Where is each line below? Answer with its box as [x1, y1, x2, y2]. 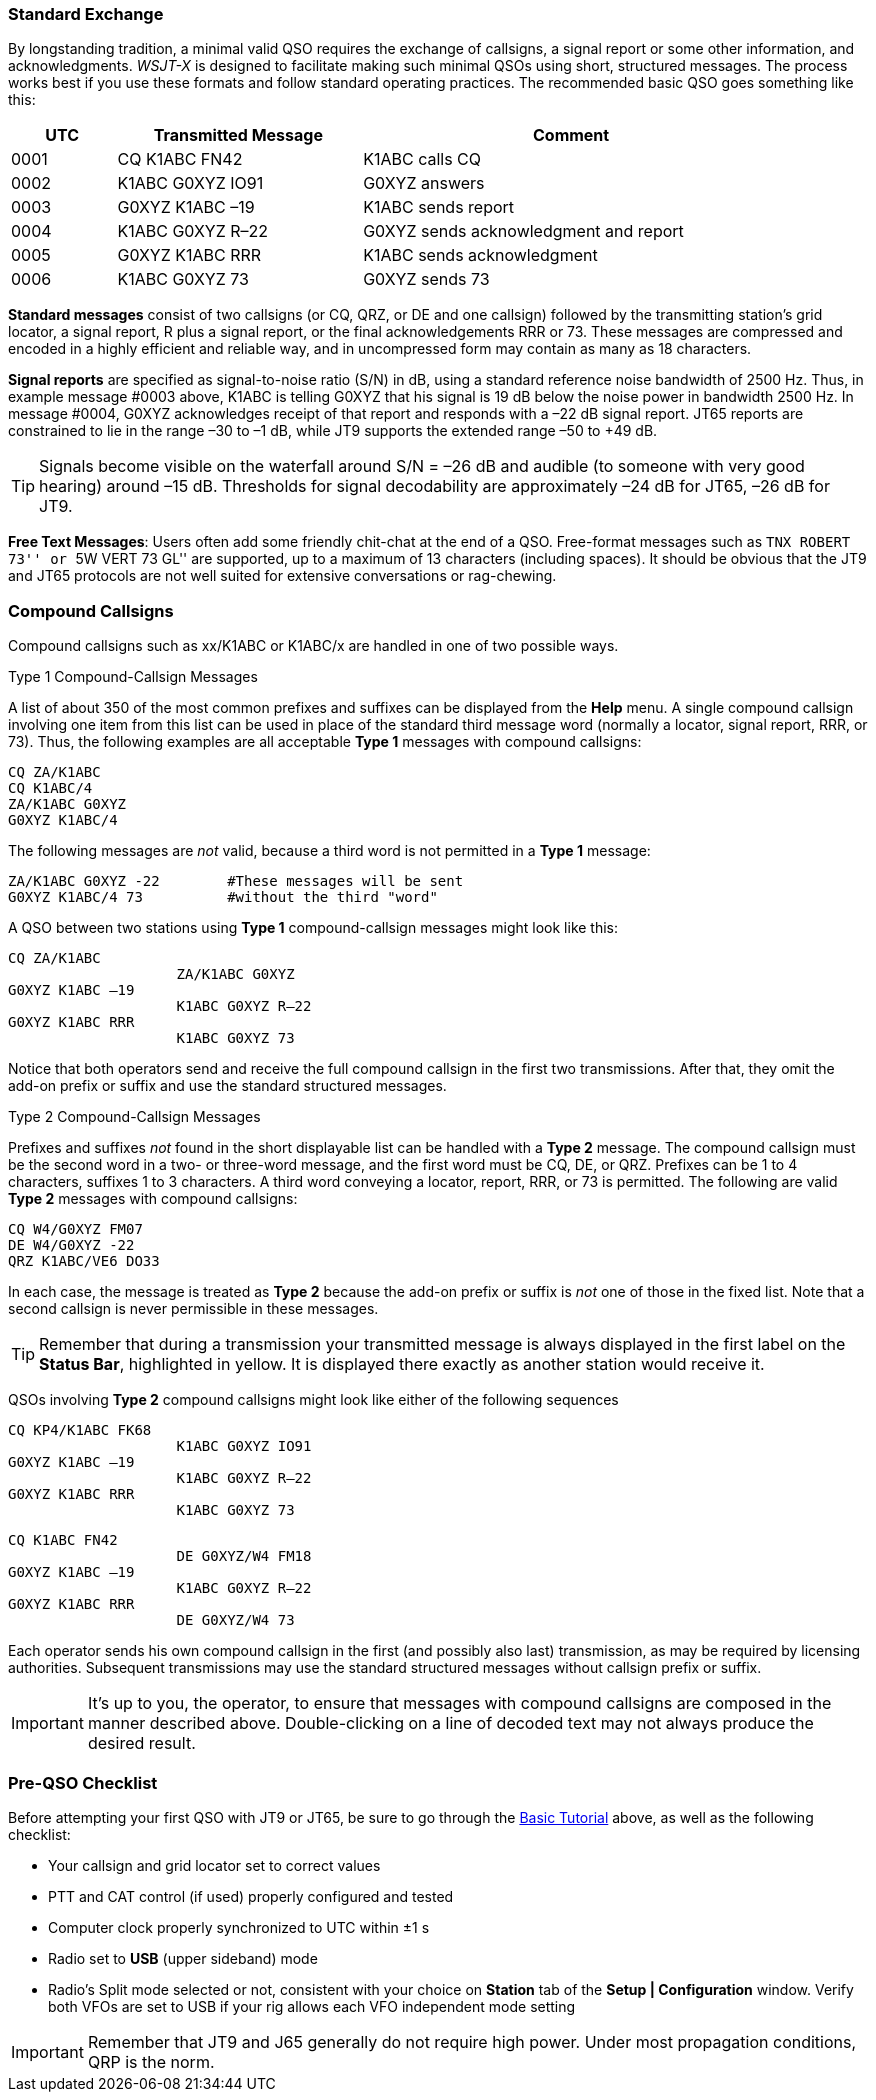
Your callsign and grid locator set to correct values [48, 1856, 381, 1874]
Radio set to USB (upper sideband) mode [48, 1949, 318, 1967]
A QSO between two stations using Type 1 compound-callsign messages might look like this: [8, 919, 619, 937]
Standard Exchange [8, 4, 164, 24]
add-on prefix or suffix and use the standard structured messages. [8, 1077, 447, 1095]
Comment [532, 125, 610, 146]
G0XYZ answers [363, 173, 485, 194]
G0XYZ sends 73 [363, 269, 490, 290]
